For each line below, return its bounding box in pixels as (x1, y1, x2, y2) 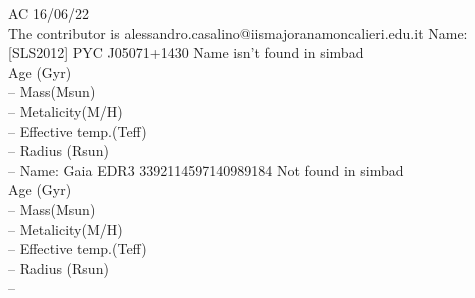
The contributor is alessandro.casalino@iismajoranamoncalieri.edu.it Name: (8, 22, 468, 43)
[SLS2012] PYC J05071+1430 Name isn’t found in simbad (8, 42, 364, 63)
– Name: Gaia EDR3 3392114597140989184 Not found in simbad (8, 159, 404, 180)
